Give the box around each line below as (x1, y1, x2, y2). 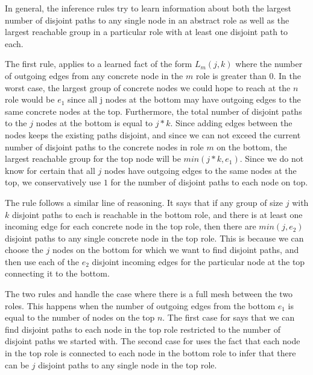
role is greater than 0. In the (195, 69, 301, 82)
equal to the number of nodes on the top (5, 311, 155, 324)
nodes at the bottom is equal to (36, 117, 153, 129)
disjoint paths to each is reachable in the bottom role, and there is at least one (11, 208, 303, 220)
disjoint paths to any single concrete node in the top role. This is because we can (5, 231, 304, 244)
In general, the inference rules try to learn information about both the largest (5, 2, 291, 14)
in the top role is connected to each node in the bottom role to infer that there (5, 347, 296, 359)
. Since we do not (239, 152, 304, 165)
